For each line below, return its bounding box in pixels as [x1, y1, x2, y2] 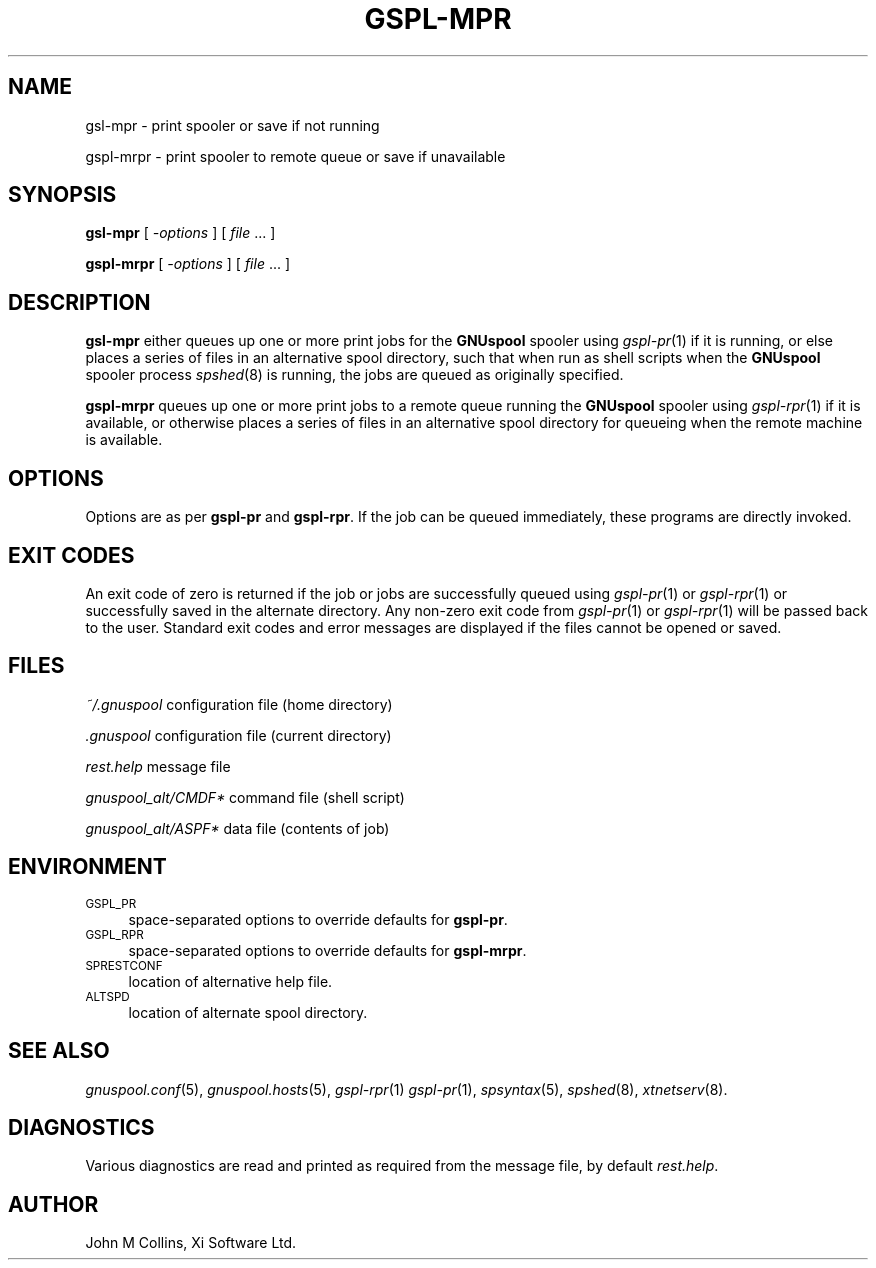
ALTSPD [85, 989, 130, 1004]
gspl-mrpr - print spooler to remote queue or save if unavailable [85, 147, 506, 165]
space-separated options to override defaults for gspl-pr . [128, 910, 508, 928]
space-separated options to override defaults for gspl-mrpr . [128, 941, 527, 959]
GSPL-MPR [364, 2, 512, 36]
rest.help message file [85, 757, 231, 775]
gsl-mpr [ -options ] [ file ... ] [85, 224, 276, 242]
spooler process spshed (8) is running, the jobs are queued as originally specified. [85, 366, 624, 384]
